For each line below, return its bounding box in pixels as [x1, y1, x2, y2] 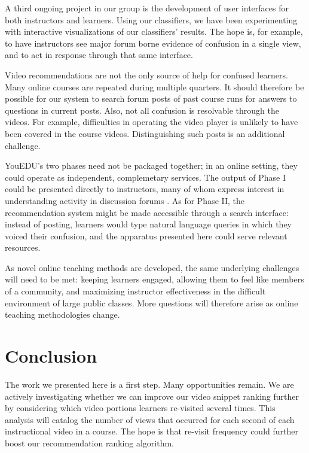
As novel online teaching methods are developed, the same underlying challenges [5, 261, 299, 273]
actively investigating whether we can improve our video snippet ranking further [5, 390, 299, 402]
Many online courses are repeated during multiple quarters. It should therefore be [5, 80, 304, 93]
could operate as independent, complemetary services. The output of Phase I [5, 171, 286, 183]
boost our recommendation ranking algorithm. [5, 436, 174, 449]
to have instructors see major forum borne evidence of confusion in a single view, [5, 37, 301, 49]
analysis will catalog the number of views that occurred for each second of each [5, 413, 295, 425]
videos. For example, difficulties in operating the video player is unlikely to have [5, 115, 298, 128]
